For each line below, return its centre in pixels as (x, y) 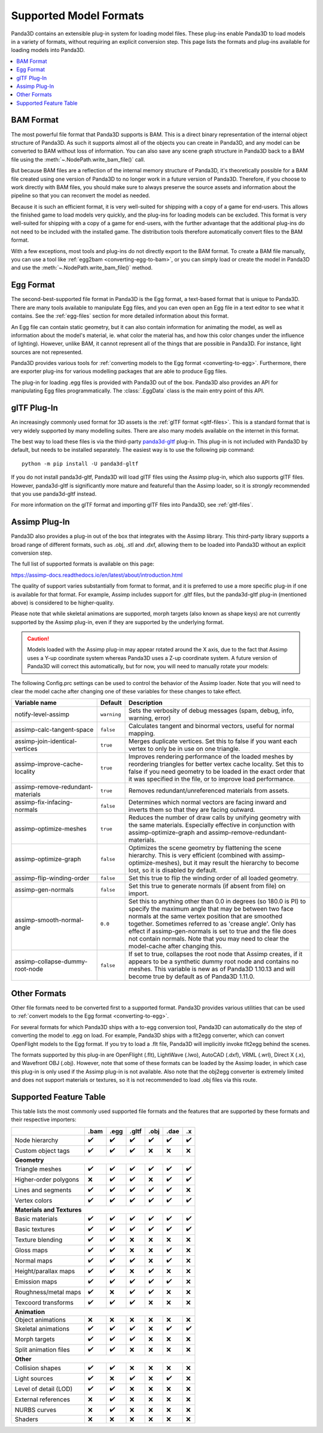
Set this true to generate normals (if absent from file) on (207, 886)
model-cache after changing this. (176, 947)
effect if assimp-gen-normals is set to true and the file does (213, 932)
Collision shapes (38, 1368)
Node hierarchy (36, 1140)
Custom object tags (42, 1151)
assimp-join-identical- (46, 741)
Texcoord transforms (44, 1303)
